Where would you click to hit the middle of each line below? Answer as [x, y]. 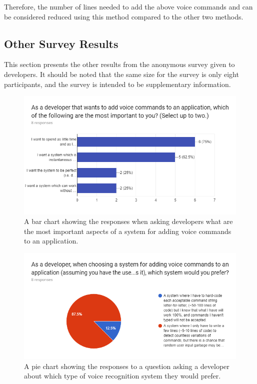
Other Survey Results [61, 43]
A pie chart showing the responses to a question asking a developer [127, 366]
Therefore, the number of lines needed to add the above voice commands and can [128, 6]
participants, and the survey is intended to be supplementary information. [117, 84]
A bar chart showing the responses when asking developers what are [128, 221]
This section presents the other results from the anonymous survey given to [119, 64]
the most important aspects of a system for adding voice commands [128, 231]
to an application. [51, 241]
